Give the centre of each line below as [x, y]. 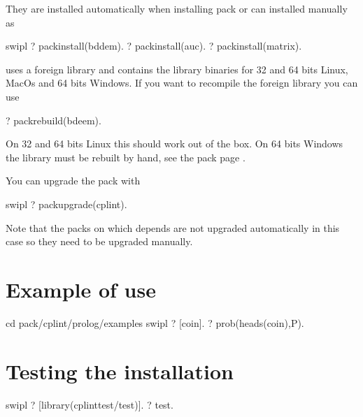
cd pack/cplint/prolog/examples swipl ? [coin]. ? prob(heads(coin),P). [155, 322]
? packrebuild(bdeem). [54, 120]
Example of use [81, 289]
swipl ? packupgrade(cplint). [66, 204]
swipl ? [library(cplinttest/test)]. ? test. [90, 404]
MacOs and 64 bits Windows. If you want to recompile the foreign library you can [182, 83]
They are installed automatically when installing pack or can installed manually [177, 8]
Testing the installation [120, 371]
